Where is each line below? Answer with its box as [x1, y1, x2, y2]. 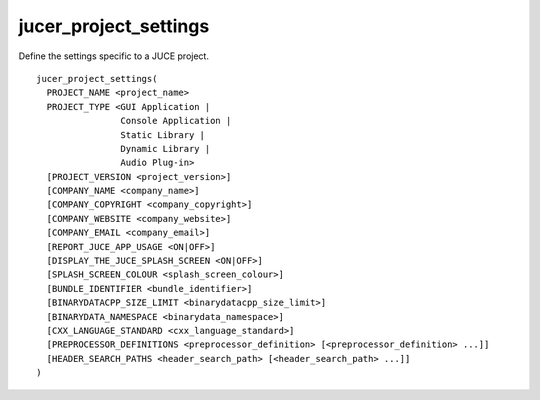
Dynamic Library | [120, 143, 211, 154]
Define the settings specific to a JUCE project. [18, 50, 210, 62]
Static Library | [120, 129, 205, 140]
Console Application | [120, 115, 232, 127]
